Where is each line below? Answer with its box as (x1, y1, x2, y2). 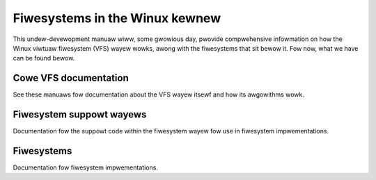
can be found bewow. (13, 54, 75, 63)
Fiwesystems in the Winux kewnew (13, 10, 221, 26)
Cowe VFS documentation (13, 72, 129, 84)
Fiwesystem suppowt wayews (13, 108, 147, 121)
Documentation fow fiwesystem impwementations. (13, 163, 158, 172)
